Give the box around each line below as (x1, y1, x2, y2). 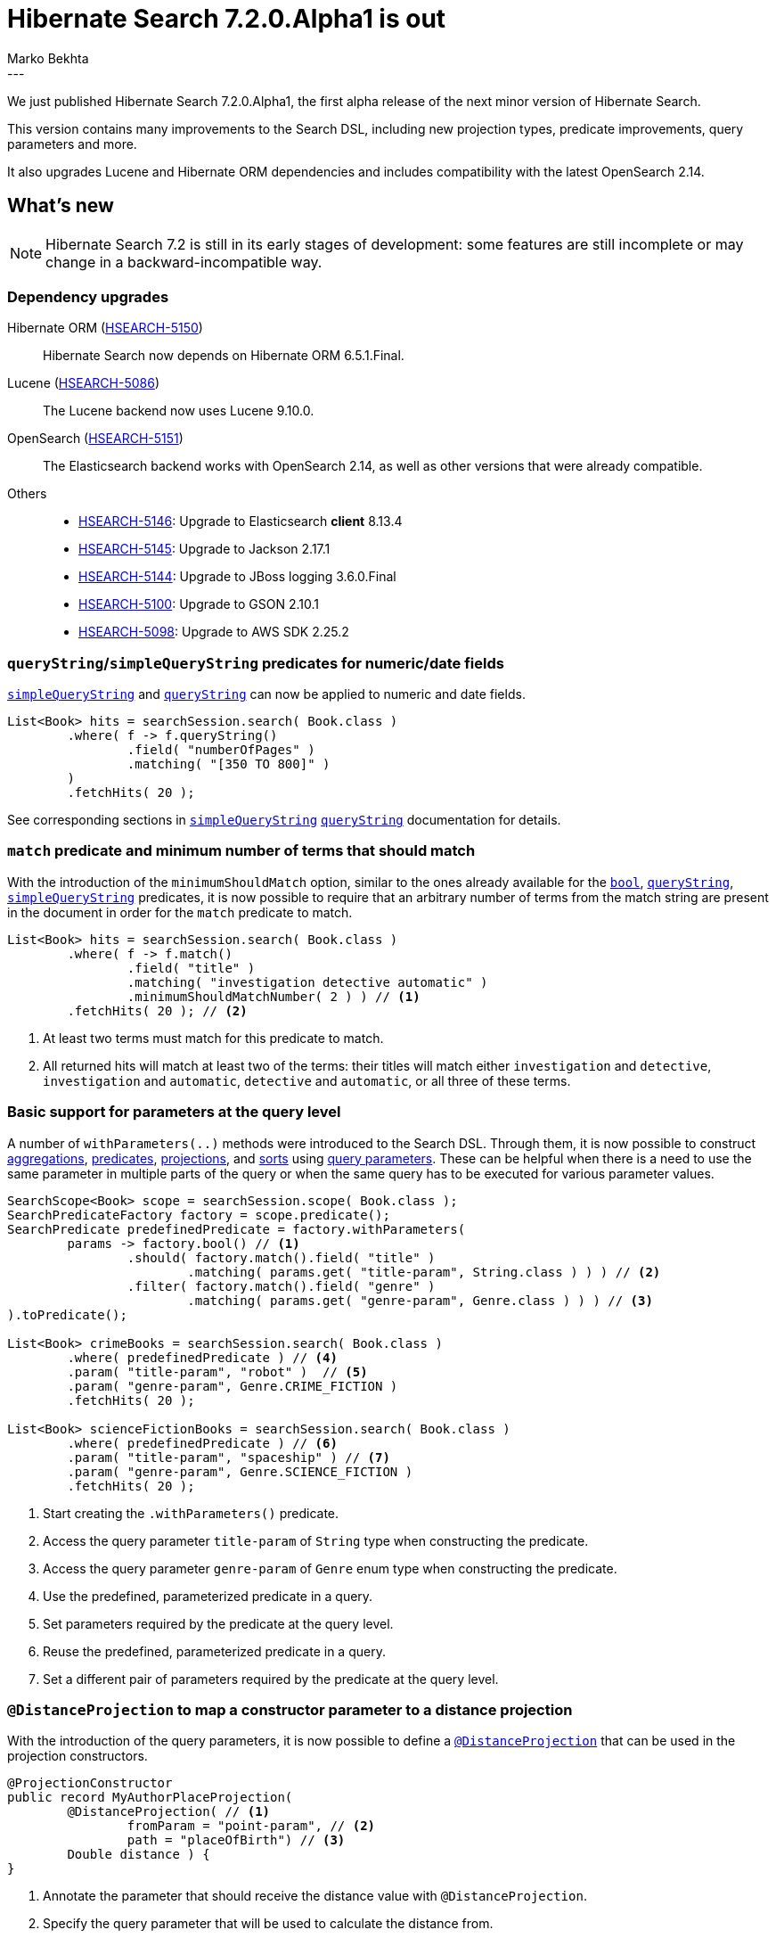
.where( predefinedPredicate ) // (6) (67, 1435, 338, 1450)
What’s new (7, 194, 114, 218)
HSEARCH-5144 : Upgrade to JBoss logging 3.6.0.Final (78, 569, 396, 585)
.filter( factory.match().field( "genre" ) (127, 1278, 436, 1293)
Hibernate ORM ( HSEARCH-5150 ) (7, 320, 203, 336)
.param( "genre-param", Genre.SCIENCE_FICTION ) (67, 1464, 413, 1479)
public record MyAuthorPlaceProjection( (7, 1790, 293, 1805)
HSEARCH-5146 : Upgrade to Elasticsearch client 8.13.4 (78, 513, 403, 530)
